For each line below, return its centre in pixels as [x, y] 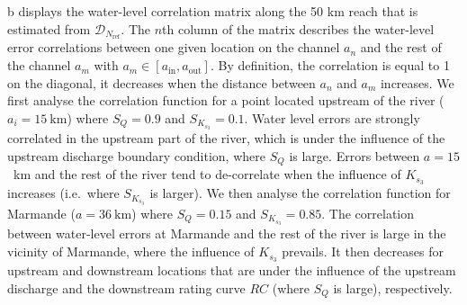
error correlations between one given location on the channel [174, 47]
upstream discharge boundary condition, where [136, 156]
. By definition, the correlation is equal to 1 [330, 65]
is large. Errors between [355, 156]
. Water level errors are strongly [332, 117]
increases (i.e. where [63, 193]
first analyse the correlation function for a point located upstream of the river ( [226, 100]
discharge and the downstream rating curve [126, 287]
